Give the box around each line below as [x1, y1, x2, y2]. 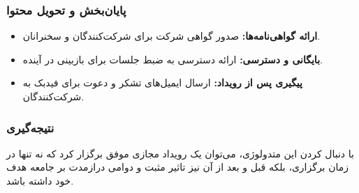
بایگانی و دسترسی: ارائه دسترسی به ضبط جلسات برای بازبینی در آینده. [22, 52, 323, 66]
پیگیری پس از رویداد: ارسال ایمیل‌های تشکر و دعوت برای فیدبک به [22, 75, 302, 90]
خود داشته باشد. [6, 173, 74, 187]
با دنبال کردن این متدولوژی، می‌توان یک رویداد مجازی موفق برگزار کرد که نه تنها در [6, 146, 354, 160]
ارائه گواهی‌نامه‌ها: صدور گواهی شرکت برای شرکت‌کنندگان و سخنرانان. [22, 29, 321, 43]
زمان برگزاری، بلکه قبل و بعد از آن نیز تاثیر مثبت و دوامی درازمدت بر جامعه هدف [6, 160, 349, 174]
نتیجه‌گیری [6, 118, 54, 136]
